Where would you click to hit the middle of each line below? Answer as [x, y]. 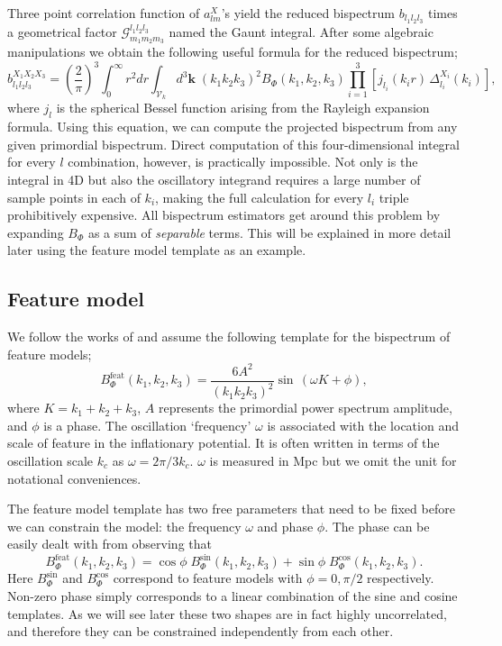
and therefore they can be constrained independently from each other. [201, 631]
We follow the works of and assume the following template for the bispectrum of [229, 337]
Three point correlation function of [104, 13]
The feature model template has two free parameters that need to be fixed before [231, 509]
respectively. [401, 578]
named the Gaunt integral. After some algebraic [301, 31]
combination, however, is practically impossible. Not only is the [243, 162]
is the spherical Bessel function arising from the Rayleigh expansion [243, 108]
